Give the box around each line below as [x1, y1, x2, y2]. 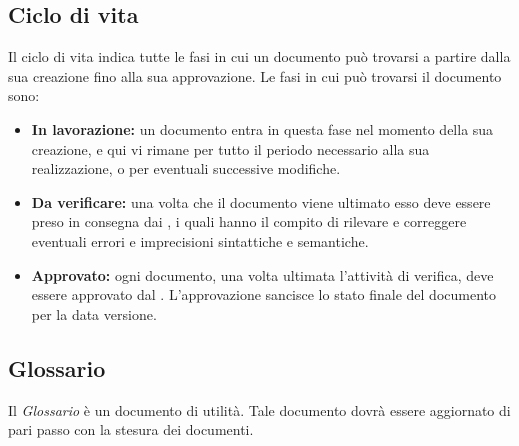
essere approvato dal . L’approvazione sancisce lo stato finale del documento [31, 284, 497, 305]
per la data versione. [31, 303, 157, 324]
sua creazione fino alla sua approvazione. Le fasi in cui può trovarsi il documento [8, 65, 502, 86]
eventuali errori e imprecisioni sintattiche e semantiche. [31, 230, 369, 251]
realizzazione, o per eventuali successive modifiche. [31, 158, 341, 179]
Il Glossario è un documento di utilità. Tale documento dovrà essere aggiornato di [8, 399, 511, 420]
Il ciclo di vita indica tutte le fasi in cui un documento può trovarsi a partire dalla [8, 46, 511, 67]
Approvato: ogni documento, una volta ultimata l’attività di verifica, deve [31, 264, 494, 285]
